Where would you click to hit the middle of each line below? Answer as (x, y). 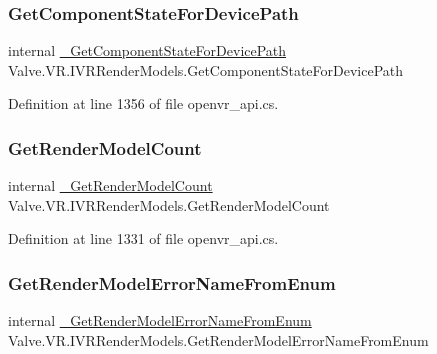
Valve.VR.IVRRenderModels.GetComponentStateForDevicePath (206, 69)
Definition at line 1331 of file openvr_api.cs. (143, 238)
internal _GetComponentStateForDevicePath (147, 50)
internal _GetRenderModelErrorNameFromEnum (160, 320)
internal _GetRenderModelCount (110, 185)
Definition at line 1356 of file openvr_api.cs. (143, 103)
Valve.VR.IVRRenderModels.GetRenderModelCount (169, 204)
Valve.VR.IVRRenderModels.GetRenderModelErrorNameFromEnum (218, 339)
